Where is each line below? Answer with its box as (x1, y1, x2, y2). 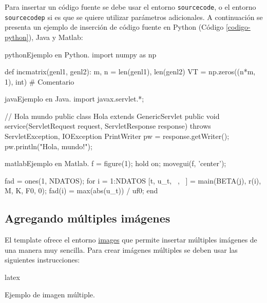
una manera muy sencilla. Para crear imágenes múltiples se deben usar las (5, 244, 238, 255)
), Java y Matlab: (28, 31, 83, 42)
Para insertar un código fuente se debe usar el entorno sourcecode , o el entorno (5, 2, 256, 12)
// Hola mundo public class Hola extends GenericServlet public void (5, 110, 220, 121)
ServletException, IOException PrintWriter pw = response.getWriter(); (5, 131, 230, 142)
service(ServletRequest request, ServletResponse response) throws (5, 120, 211, 131)
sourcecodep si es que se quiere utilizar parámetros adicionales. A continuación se (5, 11, 263, 22)
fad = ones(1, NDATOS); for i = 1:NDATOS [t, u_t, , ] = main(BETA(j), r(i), (5, 175, 261, 186)
